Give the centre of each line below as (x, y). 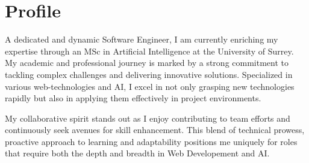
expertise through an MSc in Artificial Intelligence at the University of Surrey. (149, 51)
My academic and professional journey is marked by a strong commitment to (147, 63)
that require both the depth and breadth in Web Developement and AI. (137, 153)
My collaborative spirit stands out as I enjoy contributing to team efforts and (148, 118)
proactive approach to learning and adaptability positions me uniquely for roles (151, 141)
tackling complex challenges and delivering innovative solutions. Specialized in (149, 74)
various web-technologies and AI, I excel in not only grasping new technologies (150, 86)
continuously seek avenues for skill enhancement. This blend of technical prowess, (155, 130)
